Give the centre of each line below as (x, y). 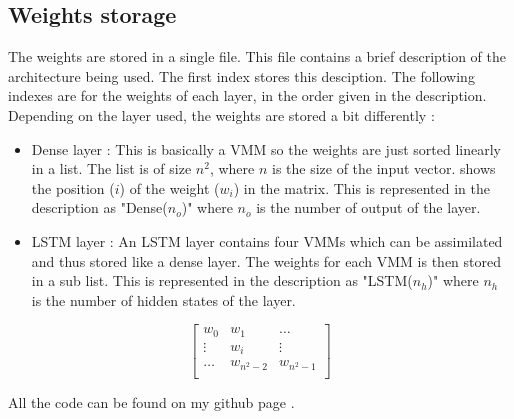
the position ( (73, 187)
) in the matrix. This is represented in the (361, 187)
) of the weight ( (169, 187)
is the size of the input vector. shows (383, 168)
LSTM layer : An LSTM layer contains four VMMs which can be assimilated (267, 240)
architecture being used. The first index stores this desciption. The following (241, 75)
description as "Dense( (99, 207)
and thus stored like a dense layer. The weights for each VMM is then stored (266, 260)
